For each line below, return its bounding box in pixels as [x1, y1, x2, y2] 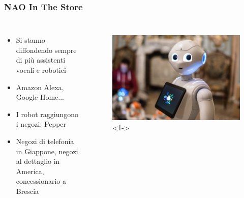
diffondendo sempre [16, 44, 77, 55]
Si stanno [16, 35, 45, 45]
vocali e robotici [16, 65, 66, 75]
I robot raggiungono [16, 108, 79, 119]
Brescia [16, 185, 39, 196]
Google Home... [16, 92, 65, 102]
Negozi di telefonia [16, 135, 74, 146]
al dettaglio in [16, 156, 60, 166]
